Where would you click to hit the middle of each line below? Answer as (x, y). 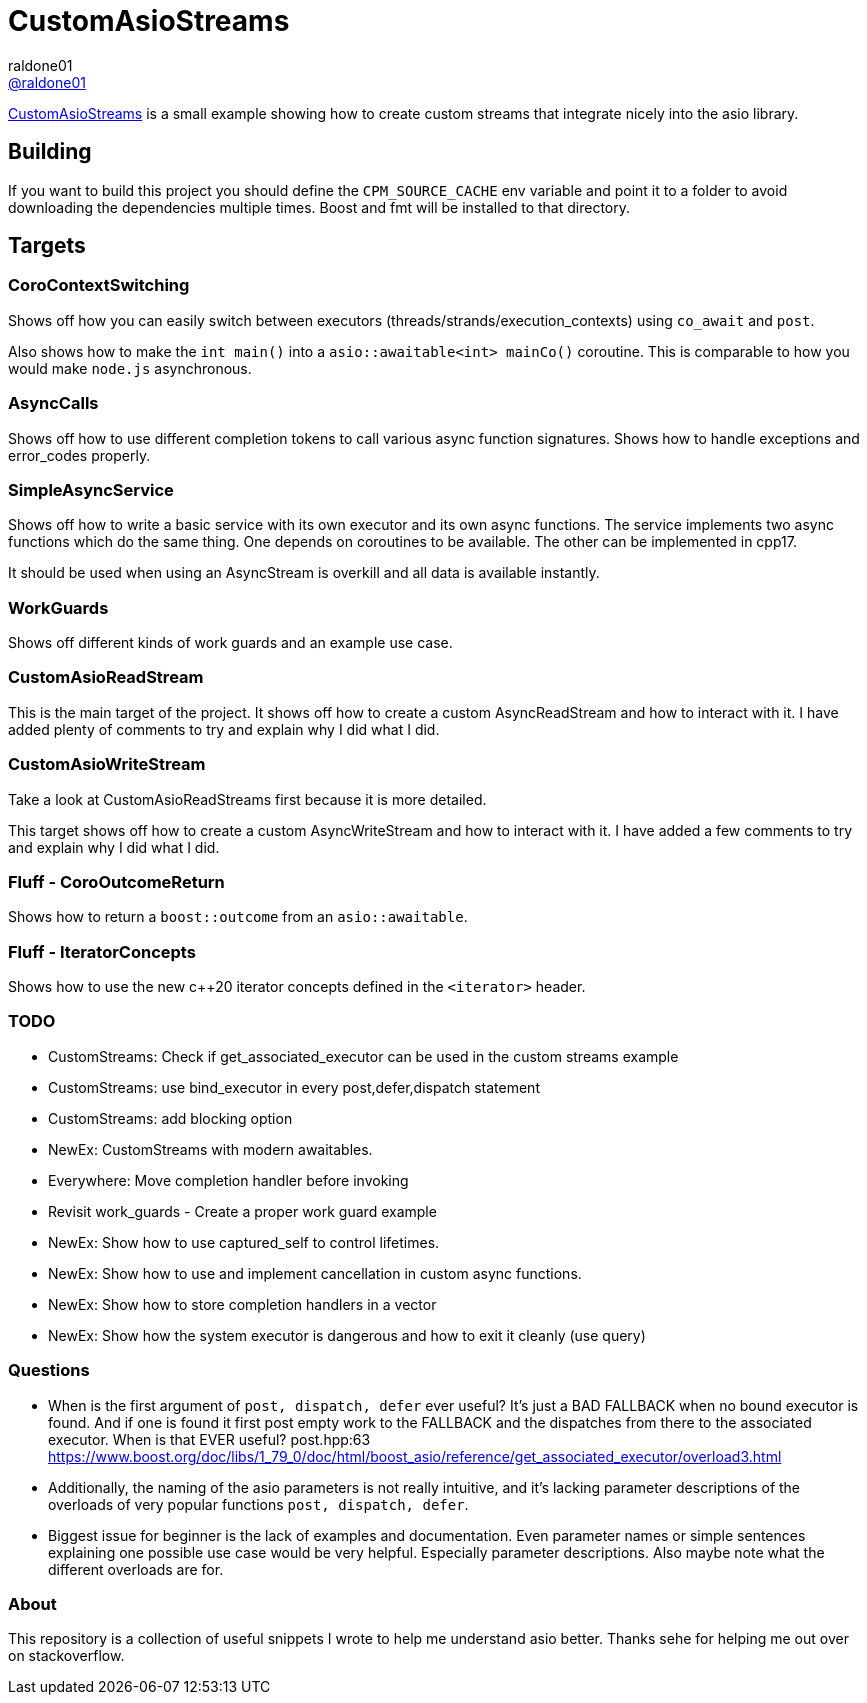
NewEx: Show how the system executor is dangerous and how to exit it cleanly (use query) (347, 1335)
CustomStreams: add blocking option (170, 1118)
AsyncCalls (53, 403)
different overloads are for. (136, 1569)
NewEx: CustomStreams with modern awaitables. (210, 1149)
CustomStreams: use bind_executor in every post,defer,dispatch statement (294, 1087)
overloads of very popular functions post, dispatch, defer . (258, 1504)
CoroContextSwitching (99, 285)
